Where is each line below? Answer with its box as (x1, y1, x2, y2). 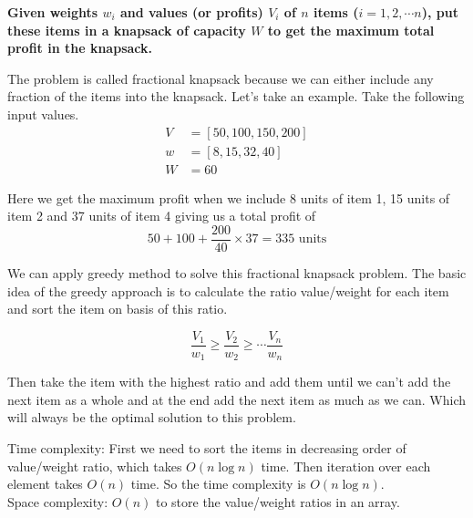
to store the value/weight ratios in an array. (155, 492, 400, 511)
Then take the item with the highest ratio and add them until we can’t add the (7, 372, 451, 391)
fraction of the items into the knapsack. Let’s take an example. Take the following (7, 87, 465, 106)
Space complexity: (7, 492, 108, 511)
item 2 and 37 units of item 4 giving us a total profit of (7, 206, 316, 225)
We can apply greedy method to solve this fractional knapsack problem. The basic (7, 263, 467, 282)
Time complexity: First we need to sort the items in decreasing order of (7, 438, 406, 457)
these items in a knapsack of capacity (7, 20, 246, 39)
